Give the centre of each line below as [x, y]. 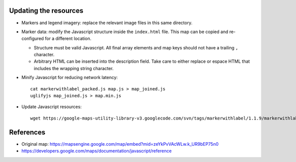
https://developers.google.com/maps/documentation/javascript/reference [97, 151]
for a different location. [68, 39]
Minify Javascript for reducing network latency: [70, 78]
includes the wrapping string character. [74, 68]
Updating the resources [46, 11]
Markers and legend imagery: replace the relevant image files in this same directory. [107, 23]
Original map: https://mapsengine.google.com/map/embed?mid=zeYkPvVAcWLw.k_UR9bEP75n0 [120, 144]
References [27, 132]
